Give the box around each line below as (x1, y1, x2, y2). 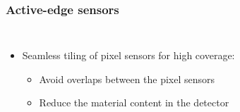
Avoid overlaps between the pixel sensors (39, 71, 215, 86)
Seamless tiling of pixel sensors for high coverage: (22, 48, 235, 63)
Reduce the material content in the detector (39, 95, 229, 110)
